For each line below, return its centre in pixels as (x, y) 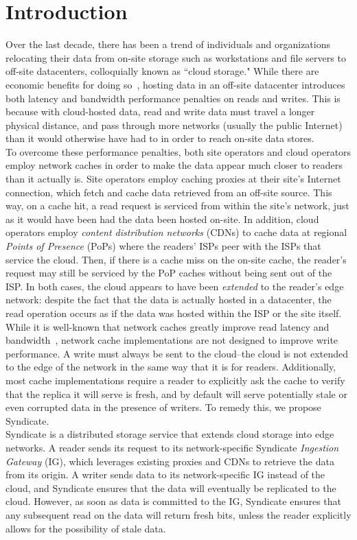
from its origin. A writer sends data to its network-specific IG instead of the (165, 474)
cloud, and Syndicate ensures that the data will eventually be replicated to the (171, 488)
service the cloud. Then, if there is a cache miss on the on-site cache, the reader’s (176, 259)
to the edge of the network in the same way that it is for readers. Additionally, (171, 367)
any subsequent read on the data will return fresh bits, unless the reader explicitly (178, 514)
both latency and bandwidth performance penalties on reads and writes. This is (173, 98)
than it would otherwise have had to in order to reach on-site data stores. (160, 138)
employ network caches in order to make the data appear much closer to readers (174, 165)
